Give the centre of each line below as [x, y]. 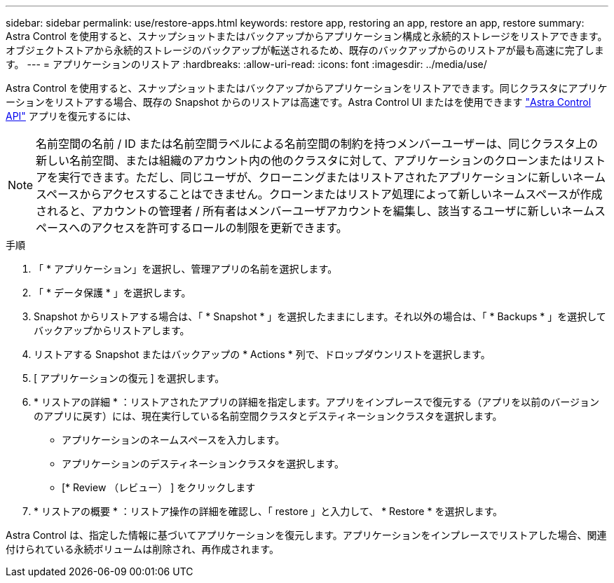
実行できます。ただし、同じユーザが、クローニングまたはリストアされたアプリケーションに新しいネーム [332, 177]
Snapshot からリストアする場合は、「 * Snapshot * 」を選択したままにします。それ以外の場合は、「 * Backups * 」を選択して [320, 316]
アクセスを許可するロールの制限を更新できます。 [219, 228]
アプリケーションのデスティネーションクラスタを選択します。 [203, 464]
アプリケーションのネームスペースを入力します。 [173, 440]
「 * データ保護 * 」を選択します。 [112, 293]
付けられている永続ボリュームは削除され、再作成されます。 [142, 549]
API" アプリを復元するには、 [71, 116]
